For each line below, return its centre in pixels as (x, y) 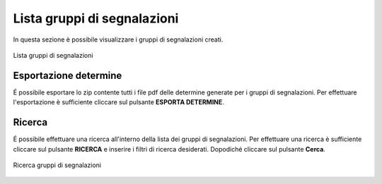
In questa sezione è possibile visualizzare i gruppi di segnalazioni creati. (118, 39)
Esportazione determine (68, 75)
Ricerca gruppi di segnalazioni (57, 165)
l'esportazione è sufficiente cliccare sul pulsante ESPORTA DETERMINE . (118, 102)
